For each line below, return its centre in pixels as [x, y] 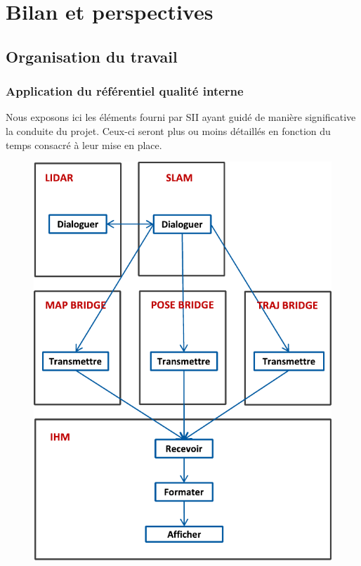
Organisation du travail [92, 56]
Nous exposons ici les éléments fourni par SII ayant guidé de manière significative [181, 117]
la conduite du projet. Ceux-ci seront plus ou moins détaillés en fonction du [168, 130]
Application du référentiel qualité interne [125, 91]
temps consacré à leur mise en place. [84, 144]
